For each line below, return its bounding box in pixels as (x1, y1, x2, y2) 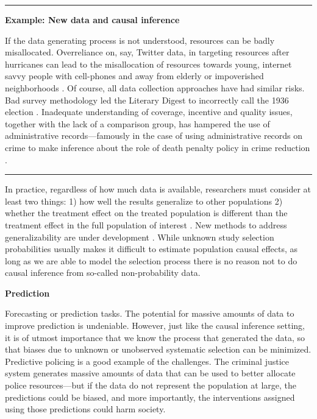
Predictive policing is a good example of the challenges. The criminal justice (5, 354, 289, 367)
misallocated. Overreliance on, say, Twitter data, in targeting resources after (5, 46, 290, 58)
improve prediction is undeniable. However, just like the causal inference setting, (5, 319, 305, 332)
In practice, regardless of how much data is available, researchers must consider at (5, 183, 312, 195)
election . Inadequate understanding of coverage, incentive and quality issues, (5, 105, 293, 118)
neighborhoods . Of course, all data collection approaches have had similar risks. (5, 81, 305, 94)
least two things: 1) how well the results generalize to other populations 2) (5, 194, 283, 207)
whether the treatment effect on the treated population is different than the (5, 206, 288, 219)
